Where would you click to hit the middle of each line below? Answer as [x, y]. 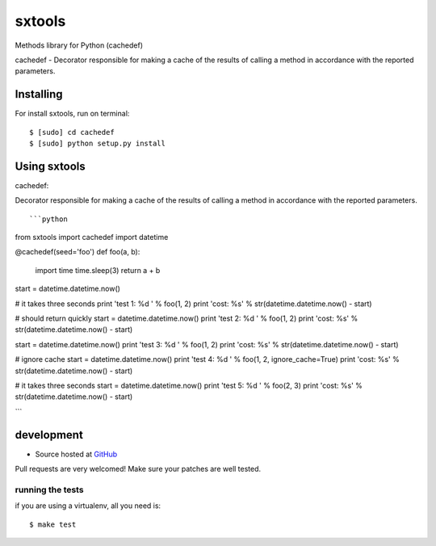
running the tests [49, 489]
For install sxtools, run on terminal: [72, 114]
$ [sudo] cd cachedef [72, 132]
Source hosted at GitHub [76, 454]
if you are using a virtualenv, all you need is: [88, 506]
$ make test [53, 524]
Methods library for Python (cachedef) [79, 45]
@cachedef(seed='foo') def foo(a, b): [78, 252]
